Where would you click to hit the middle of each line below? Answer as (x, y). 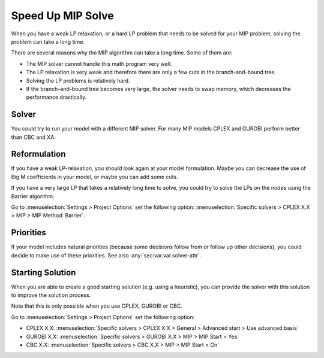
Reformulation (38, 154)
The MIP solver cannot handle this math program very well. (99, 63)
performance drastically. (56, 97)
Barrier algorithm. (33, 196)
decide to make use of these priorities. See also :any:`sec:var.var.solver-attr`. (106, 255)
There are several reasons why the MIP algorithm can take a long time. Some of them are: (122, 53)
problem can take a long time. (48, 41)
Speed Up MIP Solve (62, 16)
